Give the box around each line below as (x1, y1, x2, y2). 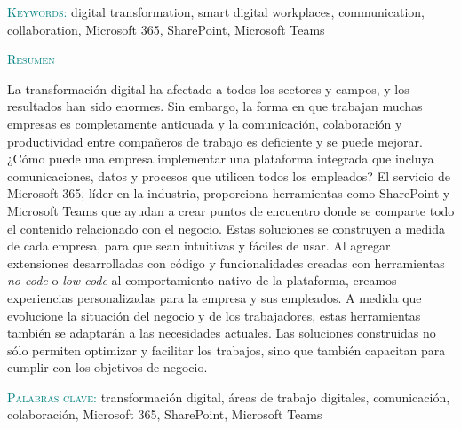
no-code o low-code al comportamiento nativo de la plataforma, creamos (7, 271, 397, 290)
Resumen (7, 50, 55, 68)
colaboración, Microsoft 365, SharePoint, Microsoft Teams (7, 405, 322, 424)
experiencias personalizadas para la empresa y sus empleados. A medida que (7, 288, 422, 306)
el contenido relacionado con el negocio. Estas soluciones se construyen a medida (7, 218, 446, 237)
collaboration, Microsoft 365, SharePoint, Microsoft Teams (7, 20, 325, 38)
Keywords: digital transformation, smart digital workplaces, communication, (7, 3, 425, 20)
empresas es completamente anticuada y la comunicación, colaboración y (7, 114, 402, 132)
